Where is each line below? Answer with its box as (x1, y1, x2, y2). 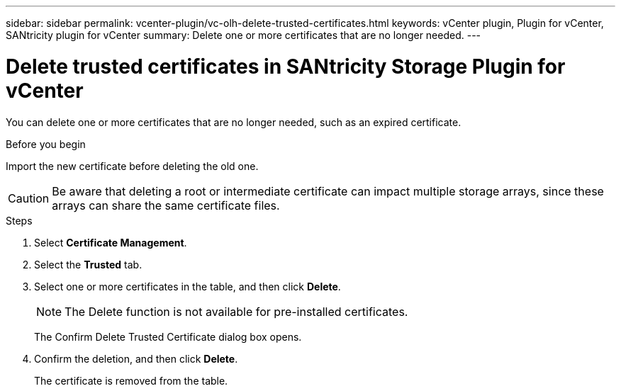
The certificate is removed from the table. (34, 374, 228, 387)
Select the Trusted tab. (34, 258, 142, 271)
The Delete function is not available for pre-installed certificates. (65, 304, 408, 319)
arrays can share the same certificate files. (52, 198, 280, 212)
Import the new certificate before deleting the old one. (6, 159, 259, 172)
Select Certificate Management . (34, 236, 187, 249)
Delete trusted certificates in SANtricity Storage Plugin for (6, 54, 566, 79)
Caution (8, 191, 50, 205)
